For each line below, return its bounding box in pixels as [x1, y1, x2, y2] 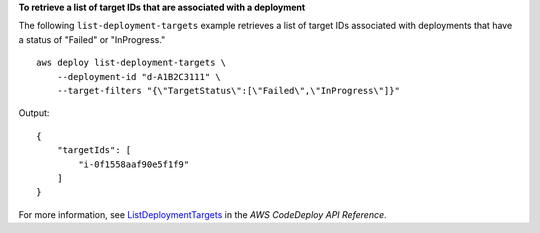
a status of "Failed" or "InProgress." [18, 33, 166, 45]
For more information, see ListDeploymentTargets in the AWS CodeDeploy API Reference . [18, 208, 387, 220]
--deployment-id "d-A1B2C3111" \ [56, 71, 222, 82]
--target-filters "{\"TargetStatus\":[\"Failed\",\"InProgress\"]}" [56, 85, 400, 96]
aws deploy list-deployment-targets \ [36, 57, 227, 69]
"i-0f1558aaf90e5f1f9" [78, 158, 190, 170]
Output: [18, 107, 50, 119]
